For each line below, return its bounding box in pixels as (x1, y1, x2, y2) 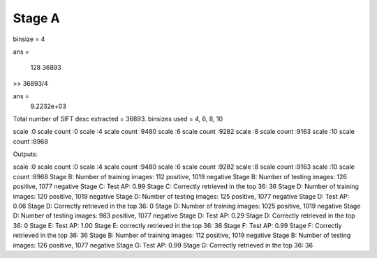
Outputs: (13, 150, 38, 158)
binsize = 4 (13, 35, 45, 43)
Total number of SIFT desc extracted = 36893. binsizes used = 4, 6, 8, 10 (13, 114, 223, 123)
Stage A (13, 10, 60, 26)
